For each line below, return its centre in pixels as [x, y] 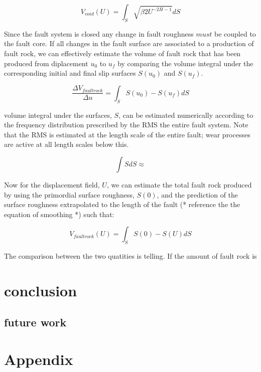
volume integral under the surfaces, [58, 115]
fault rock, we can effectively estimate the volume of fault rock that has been [122, 53]
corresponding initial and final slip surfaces [70, 73]
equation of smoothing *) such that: [59, 214]
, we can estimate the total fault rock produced [179, 184]
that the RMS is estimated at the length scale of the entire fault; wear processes [127, 134]
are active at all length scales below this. [67, 144]
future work [35, 322]
